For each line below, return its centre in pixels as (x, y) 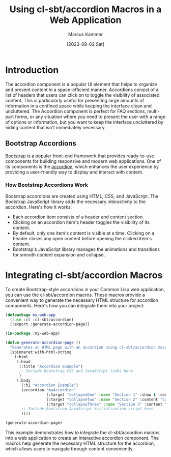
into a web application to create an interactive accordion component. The (82, 438)
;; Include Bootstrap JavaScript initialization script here (87, 409)
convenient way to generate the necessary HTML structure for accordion (82, 300)
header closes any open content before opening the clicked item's (82, 238)
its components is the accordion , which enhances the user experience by (82, 166)
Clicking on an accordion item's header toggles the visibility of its (81, 222)
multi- (153, 111)
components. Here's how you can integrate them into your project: (75, 305)
